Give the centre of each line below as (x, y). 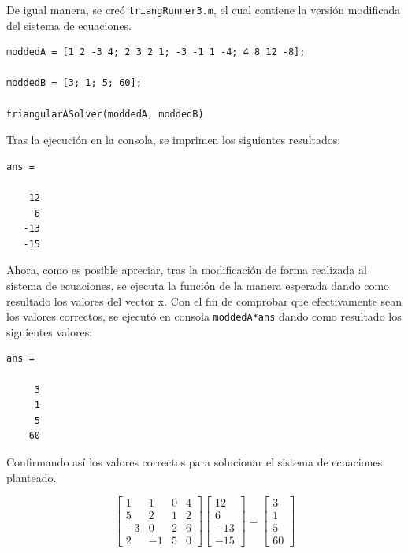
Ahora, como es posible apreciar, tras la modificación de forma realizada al (187, 270)
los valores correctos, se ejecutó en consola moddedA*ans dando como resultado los (204, 316)
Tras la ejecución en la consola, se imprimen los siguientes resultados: (174, 140)
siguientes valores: (50, 331)
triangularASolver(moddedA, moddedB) (105, 114)
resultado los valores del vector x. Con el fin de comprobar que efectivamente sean (204, 301)
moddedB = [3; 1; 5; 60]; (74, 83)
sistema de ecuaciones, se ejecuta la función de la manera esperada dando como (198, 285)
